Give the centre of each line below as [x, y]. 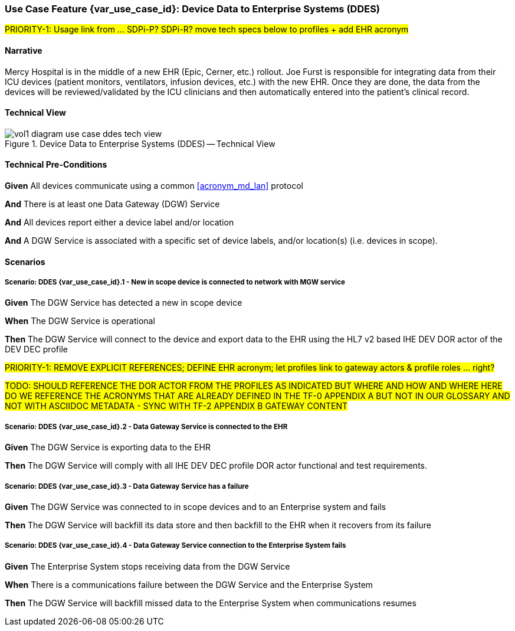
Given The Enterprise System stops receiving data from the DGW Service [147, 566]
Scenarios [25, 261]
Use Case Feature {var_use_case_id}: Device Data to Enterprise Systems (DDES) [193, 9]
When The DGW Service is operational [80, 321]
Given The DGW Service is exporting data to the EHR [108, 447]
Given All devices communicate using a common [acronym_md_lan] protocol [154, 186]
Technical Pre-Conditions [56, 165]
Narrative [24, 50]
